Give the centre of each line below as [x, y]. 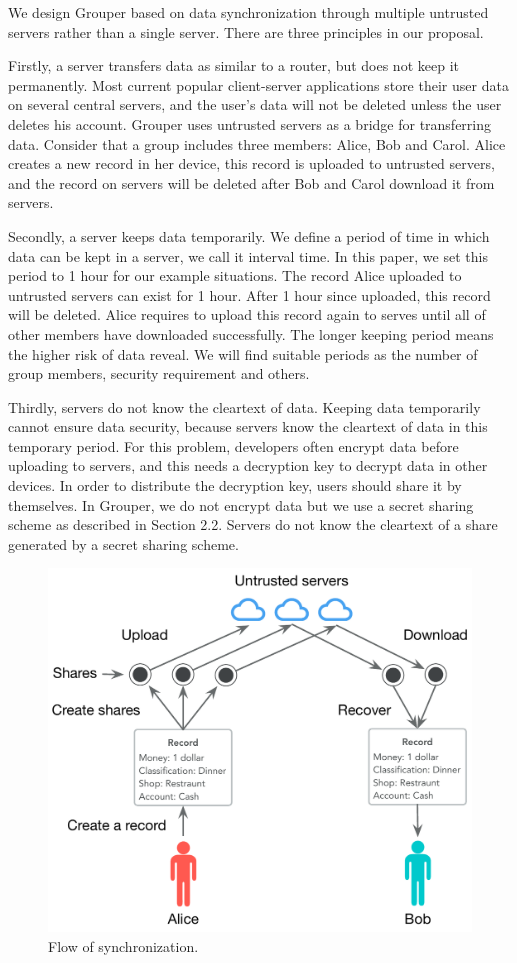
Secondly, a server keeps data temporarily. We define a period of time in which [249, 235]
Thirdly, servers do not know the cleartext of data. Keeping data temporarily [244, 406]
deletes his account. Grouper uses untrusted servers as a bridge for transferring [250, 123]
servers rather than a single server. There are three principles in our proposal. [246, 31]
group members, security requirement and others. [159, 373]
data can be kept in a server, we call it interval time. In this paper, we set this [248, 255]
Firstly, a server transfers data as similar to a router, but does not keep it [233, 65]
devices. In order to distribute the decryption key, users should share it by [235, 485]
